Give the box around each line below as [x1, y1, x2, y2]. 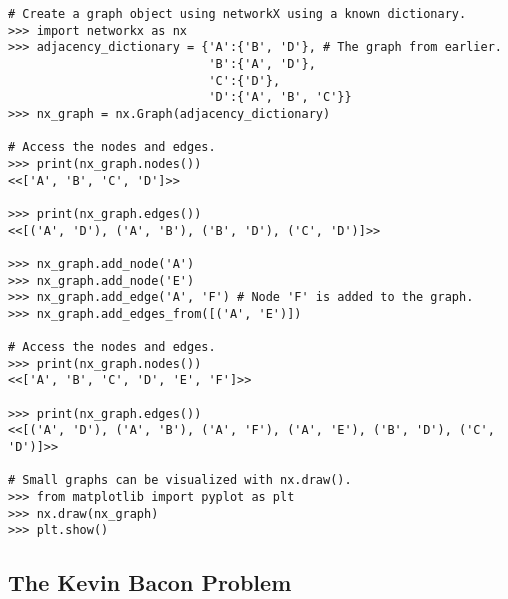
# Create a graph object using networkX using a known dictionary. [8, 7, 467, 21]
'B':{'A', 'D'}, [208, 56, 316, 71]
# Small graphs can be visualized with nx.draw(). [8, 473, 352, 488]
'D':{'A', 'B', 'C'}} [208, 90, 352, 105]
